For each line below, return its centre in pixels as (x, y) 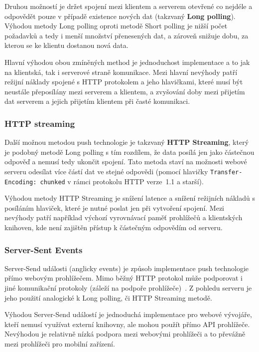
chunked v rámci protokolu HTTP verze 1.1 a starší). (122, 181)
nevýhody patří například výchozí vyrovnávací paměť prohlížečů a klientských (124, 217)
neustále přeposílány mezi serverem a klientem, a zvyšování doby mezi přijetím (125, 91)
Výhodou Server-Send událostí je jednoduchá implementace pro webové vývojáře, (128, 314)
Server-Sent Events (44, 249)
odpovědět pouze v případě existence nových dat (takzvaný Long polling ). (120, 16)
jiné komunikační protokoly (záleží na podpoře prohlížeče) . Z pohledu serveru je (128, 288)
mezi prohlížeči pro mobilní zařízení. (60, 344)
